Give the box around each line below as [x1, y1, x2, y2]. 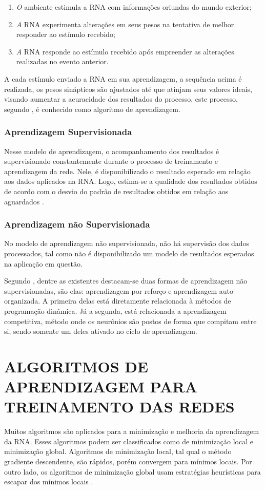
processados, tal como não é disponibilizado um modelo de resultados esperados [4, 248, 254, 258]
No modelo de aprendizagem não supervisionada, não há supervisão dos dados [4, 238, 250, 249]
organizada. [4, 295, 40, 306]
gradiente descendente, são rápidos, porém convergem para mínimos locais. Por [4, 456, 252, 466]
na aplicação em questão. [4, 258, 83, 269]
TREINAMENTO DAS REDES [4, 396, 235, 417]
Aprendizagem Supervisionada [4, 125, 132, 138]
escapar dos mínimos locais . [4, 476, 93, 487]
